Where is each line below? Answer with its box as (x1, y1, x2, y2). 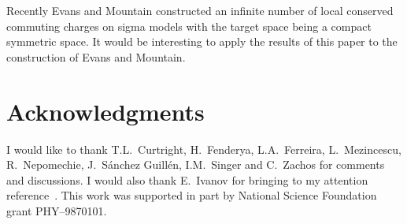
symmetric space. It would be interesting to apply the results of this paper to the (6, 33, 398, 50)
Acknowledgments (6, 95, 205, 127)
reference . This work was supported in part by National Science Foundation (6, 187, 377, 203)
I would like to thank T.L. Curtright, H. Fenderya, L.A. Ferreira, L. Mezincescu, (6, 140, 401, 157)
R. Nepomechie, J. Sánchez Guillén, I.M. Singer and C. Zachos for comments (6, 156, 385, 173)
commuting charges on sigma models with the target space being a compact (6, 17, 372, 34)
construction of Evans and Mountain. (6, 48, 186, 65)
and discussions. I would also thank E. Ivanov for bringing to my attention (6, 171, 368, 188)
